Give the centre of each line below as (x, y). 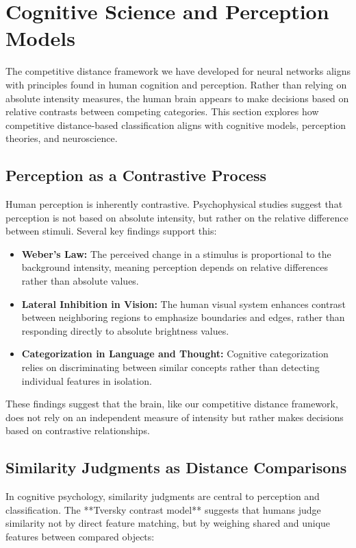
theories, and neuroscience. (62, 138)
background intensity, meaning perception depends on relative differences (175, 267)
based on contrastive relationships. (78, 430)
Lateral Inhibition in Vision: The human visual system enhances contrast (183, 303)
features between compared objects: (80, 536)
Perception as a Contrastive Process (136, 175)
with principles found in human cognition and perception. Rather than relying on (176, 84)
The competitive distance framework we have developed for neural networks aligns (178, 71)
